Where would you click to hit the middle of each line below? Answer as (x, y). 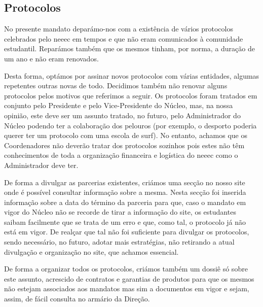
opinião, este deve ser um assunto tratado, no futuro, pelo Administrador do (122, 115)
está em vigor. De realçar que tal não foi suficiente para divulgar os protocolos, (127, 232)
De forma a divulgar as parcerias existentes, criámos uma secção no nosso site (125, 182)
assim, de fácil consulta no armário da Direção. (77, 299)
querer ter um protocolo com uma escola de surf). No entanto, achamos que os (126, 135)
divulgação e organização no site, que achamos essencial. (91, 251)
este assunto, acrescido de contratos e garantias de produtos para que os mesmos (129, 278)
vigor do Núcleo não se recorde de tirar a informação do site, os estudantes (120, 212)
